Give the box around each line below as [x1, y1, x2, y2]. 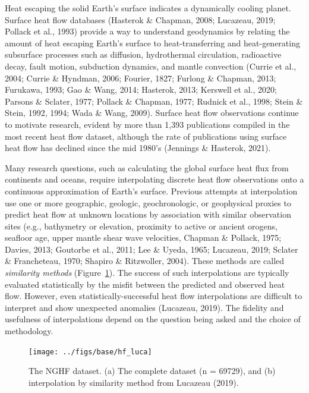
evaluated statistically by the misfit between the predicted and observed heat [5, 278, 285, 290]
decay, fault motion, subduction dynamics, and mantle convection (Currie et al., [5, 59, 297, 72]
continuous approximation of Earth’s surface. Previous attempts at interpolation [5, 184, 298, 197]
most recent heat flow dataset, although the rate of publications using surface [5, 130, 287, 142]
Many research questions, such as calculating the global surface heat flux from [5, 161, 289, 174]
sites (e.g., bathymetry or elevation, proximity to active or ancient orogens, [5, 219, 278, 232]
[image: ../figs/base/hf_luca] [29, 347, 152, 356]
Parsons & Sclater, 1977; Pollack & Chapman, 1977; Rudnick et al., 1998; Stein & [5, 95, 303, 107]
